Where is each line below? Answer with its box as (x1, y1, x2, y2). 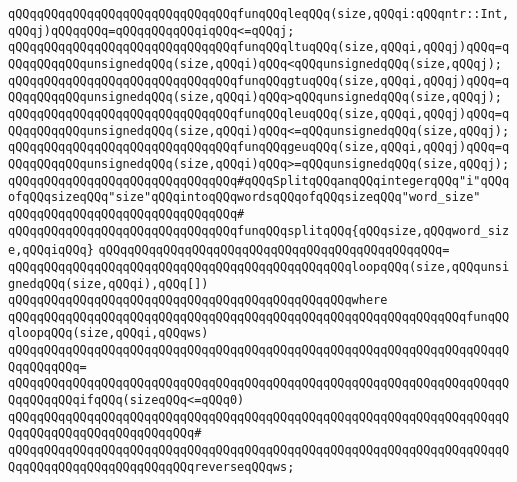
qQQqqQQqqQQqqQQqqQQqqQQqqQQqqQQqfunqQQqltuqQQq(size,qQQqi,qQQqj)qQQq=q (8, 40, 510, 55)
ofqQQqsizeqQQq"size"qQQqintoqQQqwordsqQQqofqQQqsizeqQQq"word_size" (8, 190, 481, 205)
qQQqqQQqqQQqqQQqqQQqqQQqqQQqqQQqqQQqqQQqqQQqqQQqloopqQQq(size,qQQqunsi (8, 259, 510, 274)
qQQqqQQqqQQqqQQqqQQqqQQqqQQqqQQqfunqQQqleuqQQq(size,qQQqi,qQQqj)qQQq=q (8, 106, 510, 121)
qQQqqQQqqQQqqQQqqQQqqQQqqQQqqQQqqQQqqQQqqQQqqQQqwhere (8, 293, 388, 308)
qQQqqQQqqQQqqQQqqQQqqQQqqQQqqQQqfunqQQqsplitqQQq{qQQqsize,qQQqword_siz (8, 223, 510, 238)
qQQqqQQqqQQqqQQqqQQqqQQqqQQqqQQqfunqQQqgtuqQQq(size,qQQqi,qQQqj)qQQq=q (8, 73, 510, 88)
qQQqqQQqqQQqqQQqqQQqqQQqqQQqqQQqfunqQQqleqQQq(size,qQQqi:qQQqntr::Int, (8, 7, 510, 21)
